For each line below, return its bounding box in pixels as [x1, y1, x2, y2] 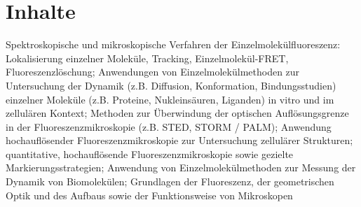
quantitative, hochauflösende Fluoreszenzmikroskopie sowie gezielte [6, 146, 294, 161]
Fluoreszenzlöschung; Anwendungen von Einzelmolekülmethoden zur [6, 64, 300, 79]
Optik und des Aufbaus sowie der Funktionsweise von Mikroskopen [6, 187, 293, 202]
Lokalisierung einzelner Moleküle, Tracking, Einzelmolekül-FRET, [6, 50, 289, 65]
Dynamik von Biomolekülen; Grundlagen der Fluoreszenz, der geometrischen [6, 174, 334, 189]
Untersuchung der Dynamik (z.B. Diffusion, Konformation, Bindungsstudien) [6, 78, 336, 92]
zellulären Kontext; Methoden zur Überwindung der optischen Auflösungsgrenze [6, 106, 349, 120]
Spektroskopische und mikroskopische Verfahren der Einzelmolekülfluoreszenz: [6, 37, 341, 52]
